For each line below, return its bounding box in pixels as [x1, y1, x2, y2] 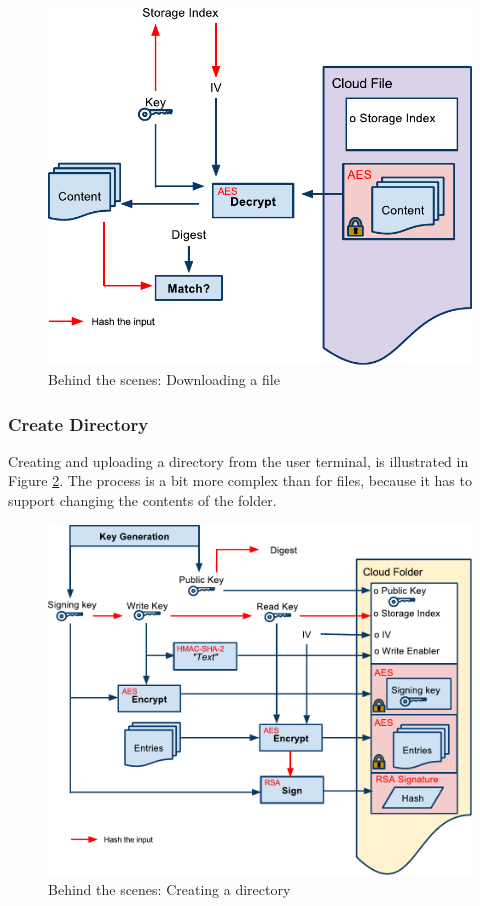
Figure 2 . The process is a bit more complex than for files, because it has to [8, 470, 472, 491]
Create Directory [8, 411, 149, 436]
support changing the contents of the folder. [8, 490, 277, 511]
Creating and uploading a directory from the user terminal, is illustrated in [8, 450, 469, 471]
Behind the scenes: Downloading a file [48, 369, 280, 390]
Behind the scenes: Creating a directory [48, 878, 291, 899]
